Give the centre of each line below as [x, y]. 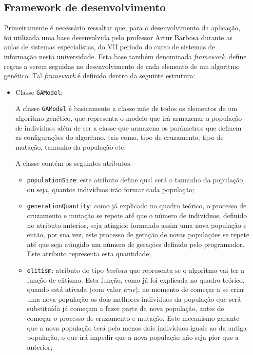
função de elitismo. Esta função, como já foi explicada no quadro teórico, [136, 279]
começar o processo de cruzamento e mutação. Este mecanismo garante [133, 318]
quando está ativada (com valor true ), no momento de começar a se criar [136, 289]
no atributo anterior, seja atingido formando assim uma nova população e [137, 225]
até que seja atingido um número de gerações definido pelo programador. [136, 244]
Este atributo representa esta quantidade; [89, 254]
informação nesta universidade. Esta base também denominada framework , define [125, 56]
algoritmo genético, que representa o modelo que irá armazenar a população [129, 118]
